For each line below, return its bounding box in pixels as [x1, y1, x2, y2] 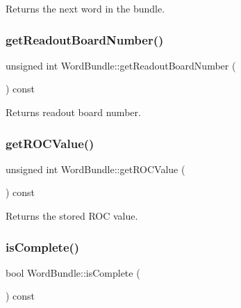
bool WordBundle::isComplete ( [6, 265, 140, 279]
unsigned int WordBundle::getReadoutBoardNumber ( [6, 58, 236, 72]
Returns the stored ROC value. [6, 209, 138, 222]
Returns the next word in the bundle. [6, 1, 165, 15]
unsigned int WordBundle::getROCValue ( [6, 161, 185, 176]
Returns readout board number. [6, 105, 141, 119]
